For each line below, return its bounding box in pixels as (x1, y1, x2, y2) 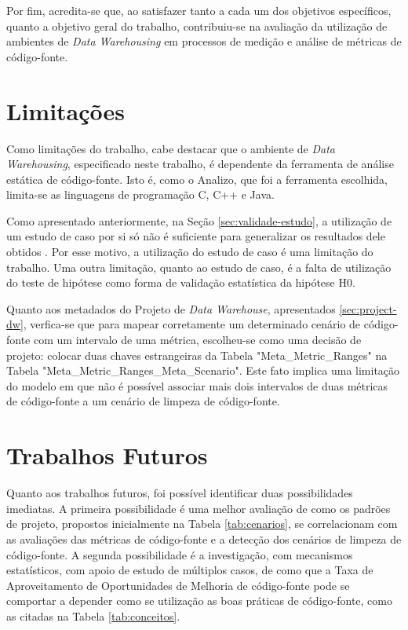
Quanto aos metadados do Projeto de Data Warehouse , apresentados (6, 300, 336, 317)
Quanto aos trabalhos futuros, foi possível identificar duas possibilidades (6, 485, 353, 501)
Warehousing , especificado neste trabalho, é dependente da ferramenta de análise (6, 156, 394, 172)
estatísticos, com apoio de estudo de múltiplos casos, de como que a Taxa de (6, 562, 373, 578)
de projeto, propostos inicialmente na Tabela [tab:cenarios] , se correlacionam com (6, 515, 398, 532)
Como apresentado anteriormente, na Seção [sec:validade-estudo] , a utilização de (6, 212, 392, 229)
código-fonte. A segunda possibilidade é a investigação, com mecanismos (6, 546, 353, 562)
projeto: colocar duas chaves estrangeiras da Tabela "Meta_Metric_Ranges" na (6, 346, 388, 363)
